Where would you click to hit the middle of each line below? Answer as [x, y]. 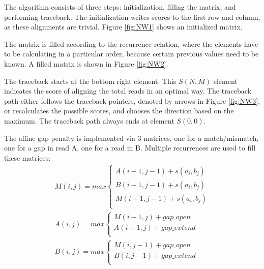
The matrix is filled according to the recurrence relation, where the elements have [131, 43]
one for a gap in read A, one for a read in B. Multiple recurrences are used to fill [130, 148]
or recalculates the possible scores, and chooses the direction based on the [119, 111]
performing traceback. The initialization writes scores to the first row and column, [132, 17]
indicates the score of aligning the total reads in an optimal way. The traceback [128, 91]
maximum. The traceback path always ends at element [89, 120]
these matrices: [27, 157]
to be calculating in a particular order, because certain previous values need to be [131, 54]
